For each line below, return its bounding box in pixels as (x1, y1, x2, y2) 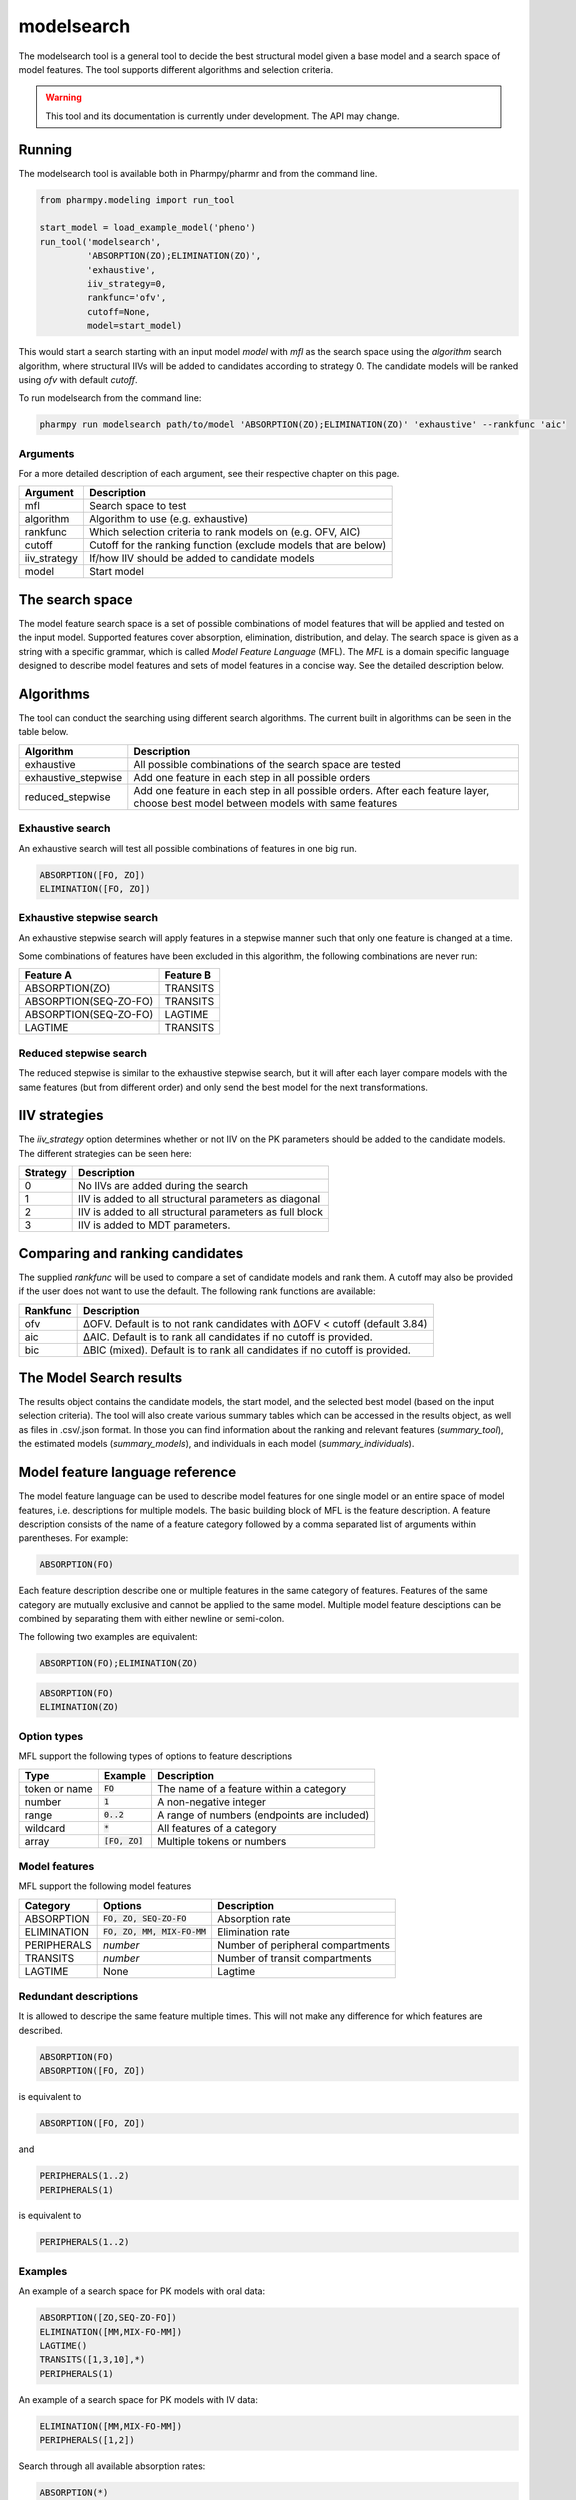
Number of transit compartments (216, 1951, 372, 1965)
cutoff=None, (86, 306, 151, 317)
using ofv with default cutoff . (18, 373, 138, 385)
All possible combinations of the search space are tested (133, 757, 401, 771)
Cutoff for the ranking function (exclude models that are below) (88, 538, 387, 552)
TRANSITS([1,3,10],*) (39, 2354, 146, 2365)
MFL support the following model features (18, 1880, 192, 1892)
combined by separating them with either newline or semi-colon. (18, 1613, 285, 1625)
